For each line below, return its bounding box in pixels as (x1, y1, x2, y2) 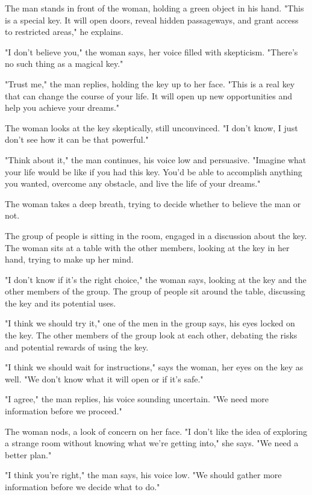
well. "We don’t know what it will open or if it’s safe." (5, 372, 204, 385)
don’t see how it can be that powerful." (5, 133, 149, 146)
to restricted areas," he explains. (5, 25, 123, 38)
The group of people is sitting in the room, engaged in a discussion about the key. (5, 229, 307, 241)
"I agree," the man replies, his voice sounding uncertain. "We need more (5, 393, 269, 405)
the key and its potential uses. (5, 296, 116, 309)
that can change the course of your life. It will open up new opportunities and (5, 89, 293, 102)
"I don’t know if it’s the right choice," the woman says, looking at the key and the (5, 273, 307, 285)
